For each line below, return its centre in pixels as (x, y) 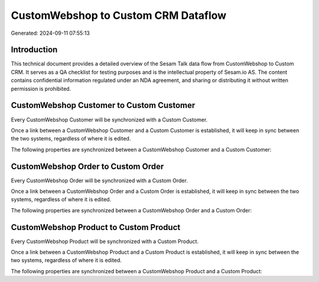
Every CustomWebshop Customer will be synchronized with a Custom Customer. (109, 119)
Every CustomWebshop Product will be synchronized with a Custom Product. (105, 241)
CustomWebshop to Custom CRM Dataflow (119, 15)
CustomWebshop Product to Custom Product (96, 227)
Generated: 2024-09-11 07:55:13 (50, 33)
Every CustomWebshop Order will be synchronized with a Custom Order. (100, 181)
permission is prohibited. (41, 88)
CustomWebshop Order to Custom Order (87, 166)
